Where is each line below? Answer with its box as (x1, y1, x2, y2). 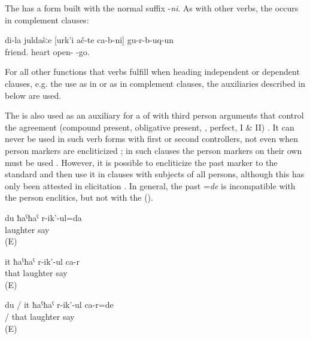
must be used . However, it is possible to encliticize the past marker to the (5, 156, 278, 168)
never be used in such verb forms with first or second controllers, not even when (5, 132, 298, 145)
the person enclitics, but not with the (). (5, 191, 153, 204)
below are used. (5, 89, 62, 101)
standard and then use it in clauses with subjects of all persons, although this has (5, 168, 305, 180)
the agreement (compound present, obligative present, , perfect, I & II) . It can (5, 120, 294, 133)
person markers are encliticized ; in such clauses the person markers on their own (5, 144, 302, 156)
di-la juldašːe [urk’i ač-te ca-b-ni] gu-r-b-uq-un (5, 34, 174, 46)
